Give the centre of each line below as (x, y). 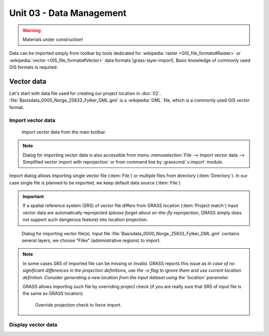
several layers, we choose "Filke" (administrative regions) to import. (91, 241)
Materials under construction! (53, 39)
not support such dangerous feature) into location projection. (85, 220)
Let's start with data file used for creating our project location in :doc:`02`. (85, 93)
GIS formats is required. (34, 67)
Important (33, 196)
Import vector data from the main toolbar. (64, 132)
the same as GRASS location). (53, 294)
